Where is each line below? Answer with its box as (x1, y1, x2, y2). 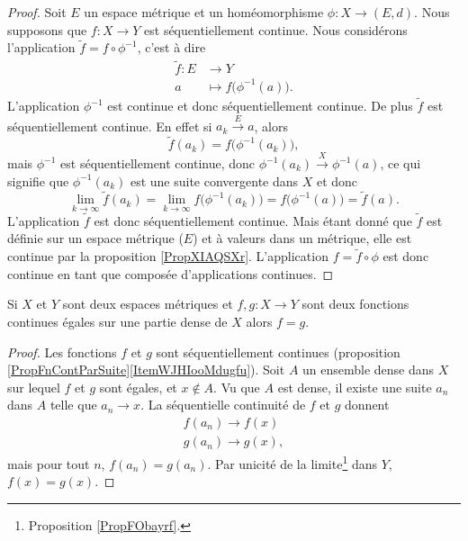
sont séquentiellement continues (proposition (156, 342, 400, 361)
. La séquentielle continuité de (140, 395, 306, 414)
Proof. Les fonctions (7, 342, 117, 361)
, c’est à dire (137, 38, 206, 57)
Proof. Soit (7, 3, 67, 21)
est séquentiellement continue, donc (60, 154, 256, 172)
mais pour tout (7, 454, 90, 473)
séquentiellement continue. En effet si (7, 116, 212, 135)
